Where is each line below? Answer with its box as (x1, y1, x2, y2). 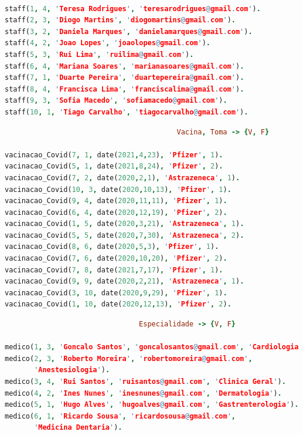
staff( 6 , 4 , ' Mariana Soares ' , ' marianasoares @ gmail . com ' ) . (5, 62, 244, 70)
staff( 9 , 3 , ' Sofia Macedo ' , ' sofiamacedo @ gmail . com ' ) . (5, 96, 227, 105)
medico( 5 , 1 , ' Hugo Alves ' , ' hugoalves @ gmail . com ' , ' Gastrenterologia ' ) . (5, 400, 299, 409)
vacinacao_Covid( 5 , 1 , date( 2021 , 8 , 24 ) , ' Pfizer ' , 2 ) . (5, 162, 223, 171)
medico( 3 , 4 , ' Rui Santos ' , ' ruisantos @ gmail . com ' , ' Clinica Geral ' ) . (5, 377, 286, 386)
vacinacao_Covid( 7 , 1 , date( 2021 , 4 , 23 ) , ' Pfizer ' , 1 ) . (5, 150, 223, 159)
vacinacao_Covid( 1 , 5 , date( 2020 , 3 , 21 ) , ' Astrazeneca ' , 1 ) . (5, 220, 244, 228)
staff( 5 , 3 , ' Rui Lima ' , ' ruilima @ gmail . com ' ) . (5, 50, 194, 59)
